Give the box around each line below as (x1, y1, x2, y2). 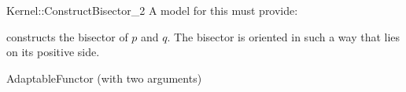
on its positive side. (6, 44, 100, 60)
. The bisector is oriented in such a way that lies (167, 28, 400, 44)
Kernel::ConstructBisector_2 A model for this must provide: (6, 2, 298, 18)
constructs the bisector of (6, 28, 128, 44)
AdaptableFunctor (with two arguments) (6, 69, 202, 86)
